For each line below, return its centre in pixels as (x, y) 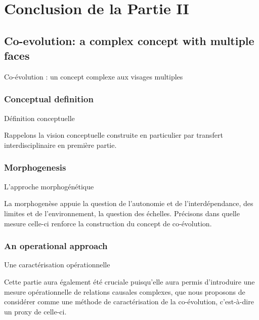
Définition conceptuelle (39, 118)
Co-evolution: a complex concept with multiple (129, 40)
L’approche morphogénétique (49, 186)
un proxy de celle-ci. (35, 311)
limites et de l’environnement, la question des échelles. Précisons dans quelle (122, 213)
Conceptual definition (49, 99)
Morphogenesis (35, 167)
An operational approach (56, 246)
